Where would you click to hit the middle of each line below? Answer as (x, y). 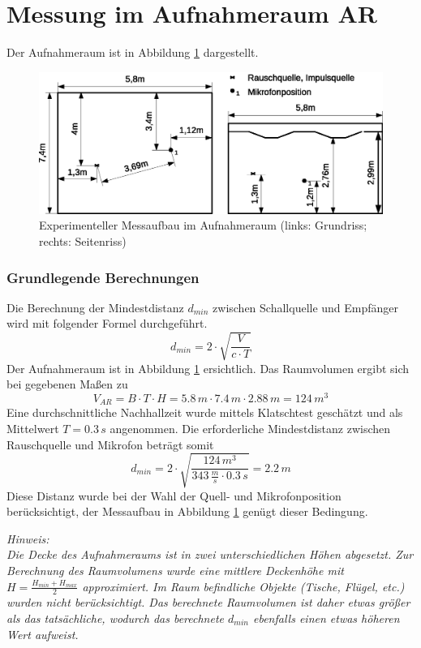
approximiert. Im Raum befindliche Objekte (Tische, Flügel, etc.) (243, 586)
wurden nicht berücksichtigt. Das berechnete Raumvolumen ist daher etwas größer (208, 602)
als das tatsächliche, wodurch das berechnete (116, 618)
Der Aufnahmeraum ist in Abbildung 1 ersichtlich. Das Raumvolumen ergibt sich (208, 368)
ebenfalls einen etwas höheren (326, 618)
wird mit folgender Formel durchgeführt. (107, 323)
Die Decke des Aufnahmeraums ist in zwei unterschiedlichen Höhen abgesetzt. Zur (210, 554)
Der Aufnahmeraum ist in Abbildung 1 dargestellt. (133, 52)
